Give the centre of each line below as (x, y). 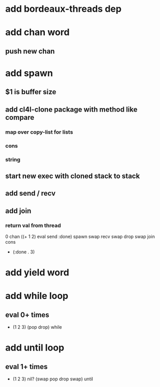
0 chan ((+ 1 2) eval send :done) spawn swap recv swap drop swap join (80, 236)
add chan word (37, 33)
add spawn (29, 73)
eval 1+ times (26, 367)
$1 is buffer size (31, 92)
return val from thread (33, 225)
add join (18, 211)
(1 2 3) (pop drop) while (37, 327)
